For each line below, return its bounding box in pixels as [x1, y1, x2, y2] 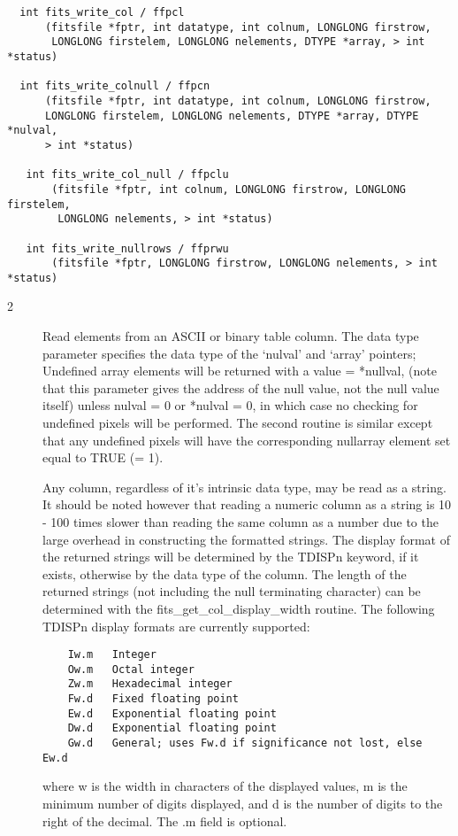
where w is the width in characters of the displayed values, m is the [42, 777, 408, 795]
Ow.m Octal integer [67, 662, 195, 676]
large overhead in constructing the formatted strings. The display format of [42, 530, 451, 548]
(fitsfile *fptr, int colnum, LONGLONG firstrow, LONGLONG [51, 182, 407, 196]
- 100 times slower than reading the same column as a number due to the [42, 513, 439, 530]
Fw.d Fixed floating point [67, 693, 239, 706]
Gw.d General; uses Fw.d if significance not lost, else [67, 737, 423, 750]
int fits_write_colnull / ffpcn [19, 80, 210, 93]
